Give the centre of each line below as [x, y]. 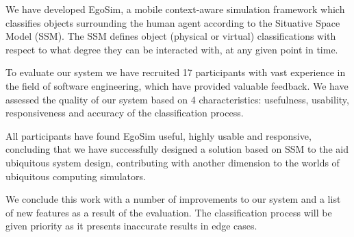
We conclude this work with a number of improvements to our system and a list [173, 199]
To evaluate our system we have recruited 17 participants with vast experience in [176, 72]
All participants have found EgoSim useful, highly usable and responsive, [159, 135]
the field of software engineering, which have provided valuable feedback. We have [177, 85]
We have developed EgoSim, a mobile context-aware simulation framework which [175, 9]
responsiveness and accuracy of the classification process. [125, 113]
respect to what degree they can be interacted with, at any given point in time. [172, 49]
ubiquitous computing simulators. [76, 176]
